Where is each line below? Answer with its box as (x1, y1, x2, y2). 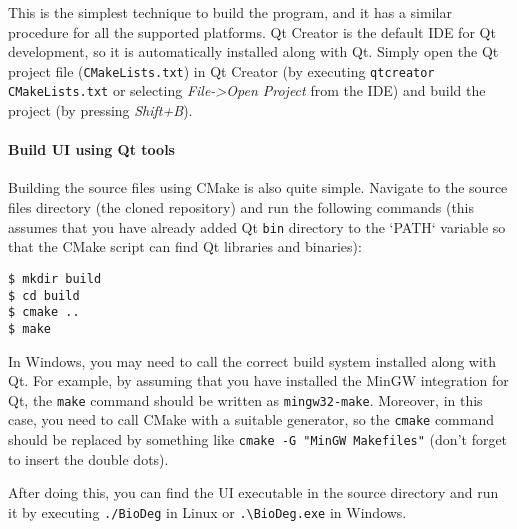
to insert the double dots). (8, 448, 169, 469)
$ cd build (8, 288, 80, 303)
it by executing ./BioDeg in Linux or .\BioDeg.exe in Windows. (8, 501, 407, 522)
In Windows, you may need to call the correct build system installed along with (8, 350, 497, 371)
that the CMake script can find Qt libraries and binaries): (8, 236, 362, 257)
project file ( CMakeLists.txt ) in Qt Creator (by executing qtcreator (8, 60, 435, 81)
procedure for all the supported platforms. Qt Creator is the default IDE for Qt (8, 21, 496, 42)
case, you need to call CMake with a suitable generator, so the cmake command (8, 409, 495, 430)
